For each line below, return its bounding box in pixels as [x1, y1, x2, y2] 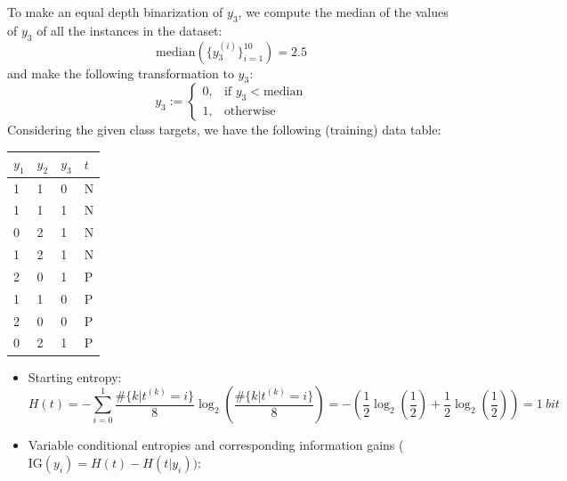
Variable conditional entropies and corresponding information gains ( [28, 436, 404, 454]
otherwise [223, 105, 276, 118]
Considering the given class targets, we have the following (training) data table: [7, 120, 441, 139]
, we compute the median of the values [238, 3, 449, 20]
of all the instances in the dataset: [36, 20, 223, 39]
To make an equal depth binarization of [7, 3, 223, 20]
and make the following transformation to [7, 63, 234, 82]
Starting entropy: [28, 367, 122, 386]
